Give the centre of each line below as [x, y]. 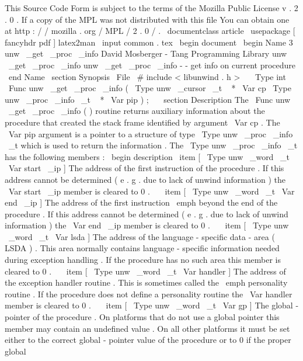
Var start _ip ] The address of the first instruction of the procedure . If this [146, 168]
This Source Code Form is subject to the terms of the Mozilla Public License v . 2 [151, 8]
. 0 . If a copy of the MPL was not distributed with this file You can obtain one [147, 19]
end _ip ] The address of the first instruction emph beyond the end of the [141, 202]
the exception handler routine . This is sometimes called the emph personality [146, 282]
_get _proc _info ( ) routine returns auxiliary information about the [137, 111]
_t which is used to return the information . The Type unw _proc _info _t [153, 145]
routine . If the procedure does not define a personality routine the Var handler [149, 294]
